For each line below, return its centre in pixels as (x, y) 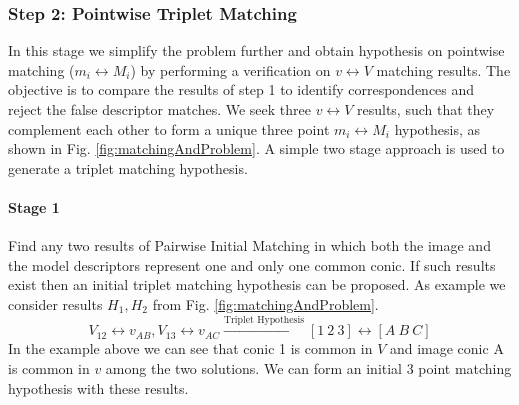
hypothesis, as (437, 128)
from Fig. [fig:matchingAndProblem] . (265, 303)
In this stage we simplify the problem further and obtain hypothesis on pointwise (256, 50)
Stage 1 (34, 206)
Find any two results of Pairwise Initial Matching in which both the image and (249, 245)
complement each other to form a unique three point (169, 128)
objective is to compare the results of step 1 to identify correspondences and (241, 89)
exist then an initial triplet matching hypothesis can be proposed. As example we (257, 284)
